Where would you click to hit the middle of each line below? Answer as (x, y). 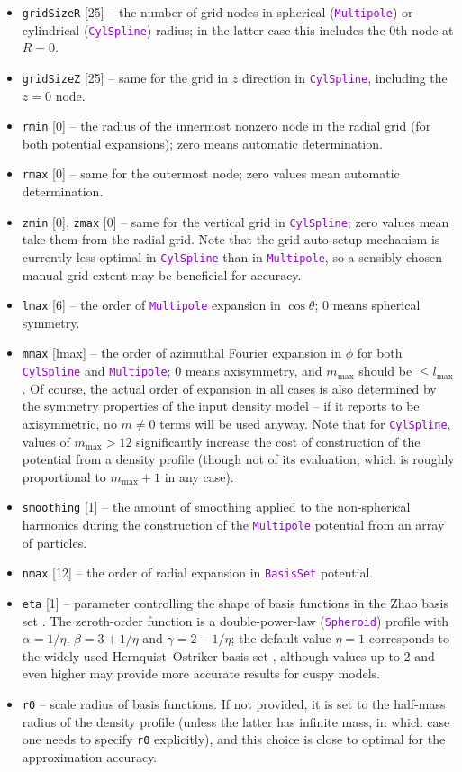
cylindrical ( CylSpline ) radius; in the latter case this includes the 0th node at (238, 29)
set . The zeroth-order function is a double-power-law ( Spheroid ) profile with (236, 620)
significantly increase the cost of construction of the (278, 441)
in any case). (199, 476)
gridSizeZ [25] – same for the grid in (125, 77)
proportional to (64, 476)
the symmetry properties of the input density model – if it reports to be (221, 406)
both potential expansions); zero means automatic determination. (202, 143)
